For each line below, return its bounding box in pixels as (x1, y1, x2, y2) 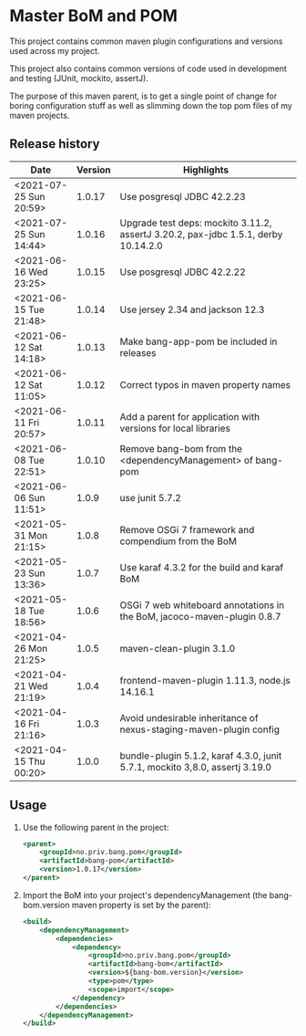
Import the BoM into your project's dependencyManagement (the (22, 889, 268, 900)
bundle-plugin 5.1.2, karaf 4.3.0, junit (119, 749, 282, 762)
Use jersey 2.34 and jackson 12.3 (119, 303, 265, 316)
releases (119, 346, 157, 359)
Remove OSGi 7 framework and (119, 523, 255, 536)
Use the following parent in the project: (22, 821, 169, 832)
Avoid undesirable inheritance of (119, 711, 259, 724)
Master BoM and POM (9, 5, 178, 26)
